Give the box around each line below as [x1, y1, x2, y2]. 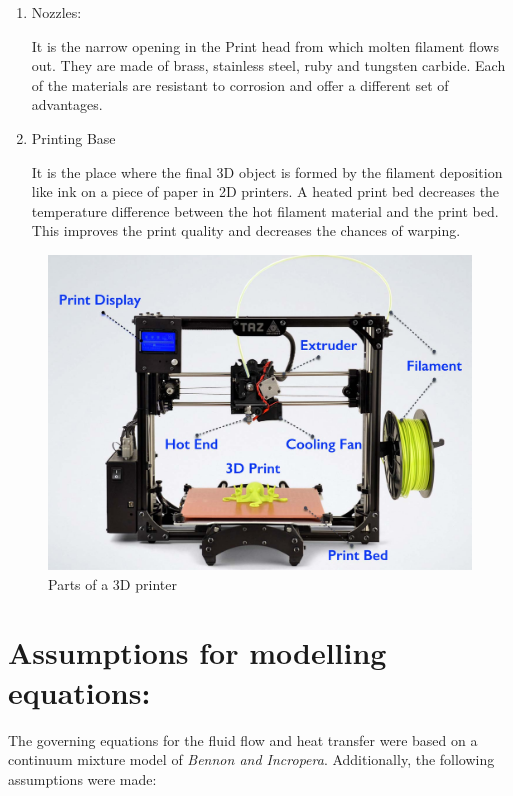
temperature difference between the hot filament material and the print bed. [31, 200, 499, 221]
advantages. [31, 94, 103, 115]
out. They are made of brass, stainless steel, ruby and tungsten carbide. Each [31, 55, 506, 76]
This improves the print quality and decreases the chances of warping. [31, 220, 461, 241]
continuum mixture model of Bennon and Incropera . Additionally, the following [8, 749, 495, 770]
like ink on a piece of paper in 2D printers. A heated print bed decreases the [31, 181, 500, 202]
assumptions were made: [8, 768, 157, 789]
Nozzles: [31, 2, 82, 22]
